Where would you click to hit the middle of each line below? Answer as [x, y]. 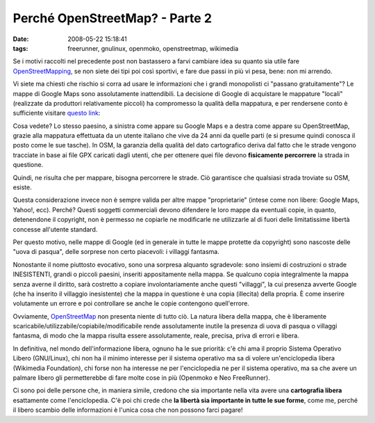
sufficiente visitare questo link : [57, 113]
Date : [21, 39]
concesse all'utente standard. [55, 229]
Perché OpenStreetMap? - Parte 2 [112, 18]
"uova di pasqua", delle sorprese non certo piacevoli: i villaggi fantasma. [116, 252]
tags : [20, 48]
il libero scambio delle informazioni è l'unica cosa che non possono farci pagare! [128, 410]
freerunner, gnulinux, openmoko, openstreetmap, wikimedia [153, 48]
